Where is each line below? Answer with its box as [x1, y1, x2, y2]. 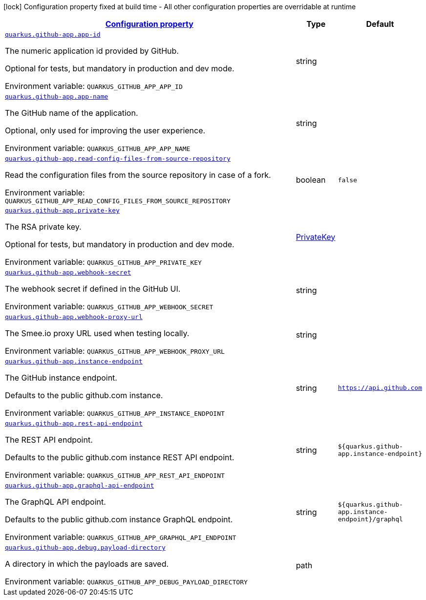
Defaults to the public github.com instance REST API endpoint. [5, 452, 234, 462]
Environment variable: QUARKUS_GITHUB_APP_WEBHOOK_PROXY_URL [5, 346, 225, 356]
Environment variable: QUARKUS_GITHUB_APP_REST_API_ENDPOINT [5, 470, 225, 480]
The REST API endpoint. [5, 435, 93, 445]
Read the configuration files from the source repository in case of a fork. [5, 170, 271, 180]
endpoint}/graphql [338, 515, 403, 523]
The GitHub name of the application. [5, 108, 138, 118]
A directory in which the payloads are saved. [5, 559, 169, 569]
